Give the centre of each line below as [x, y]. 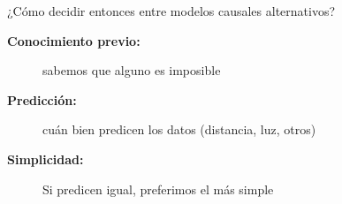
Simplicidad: [46, 159]
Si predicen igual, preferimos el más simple [158, 189]
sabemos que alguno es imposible [132, 70]
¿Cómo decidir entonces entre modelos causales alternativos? [171, 11]
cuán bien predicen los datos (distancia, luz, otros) [179, 129]
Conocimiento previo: [74, 40]
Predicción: [42, 99]
